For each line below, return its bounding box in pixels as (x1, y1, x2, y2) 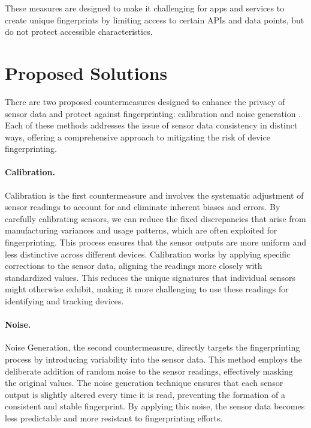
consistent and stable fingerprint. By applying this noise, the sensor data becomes (5, 400, 305, 412)
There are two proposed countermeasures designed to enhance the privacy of (5, 95, 285, 107)
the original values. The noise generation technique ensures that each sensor (5, 376, 283, 389)
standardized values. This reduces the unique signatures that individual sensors (5, 271, 296, 283)
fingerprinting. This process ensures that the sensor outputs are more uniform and (5, 236, 307, 249)
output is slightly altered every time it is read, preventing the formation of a (5, 388, 285, 400)
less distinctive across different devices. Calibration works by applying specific (5, 247, 291, 260)
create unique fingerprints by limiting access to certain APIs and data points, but (5, 13, 304, 26)
